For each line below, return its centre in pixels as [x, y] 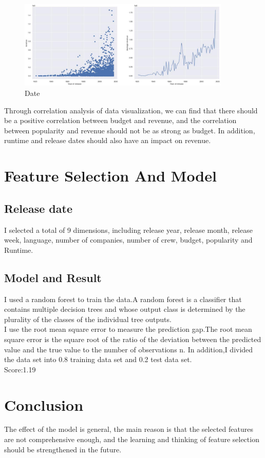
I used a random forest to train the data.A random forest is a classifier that [123, 299]
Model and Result [53, 277]
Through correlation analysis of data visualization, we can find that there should [131, 110]
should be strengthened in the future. [63, 449]
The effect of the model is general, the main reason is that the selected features [129, 429]
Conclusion [44, 404]
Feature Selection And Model [110, 176]
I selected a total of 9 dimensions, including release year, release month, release [128, 230]
